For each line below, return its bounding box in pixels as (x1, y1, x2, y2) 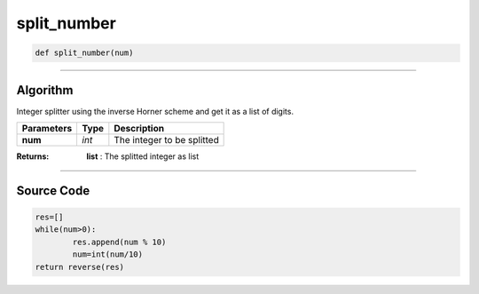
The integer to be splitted (114, 134, 219, 147)
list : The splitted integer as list (86, 151, 200, 162)
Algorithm (16, 83, 74, 98)
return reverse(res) (35, 262, 124, 272)
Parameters (21, 123, 73, 135)
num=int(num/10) (72, 250, 144, 259)
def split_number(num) (35, 48, 134, 58)
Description (114, 123, 164, 135)
